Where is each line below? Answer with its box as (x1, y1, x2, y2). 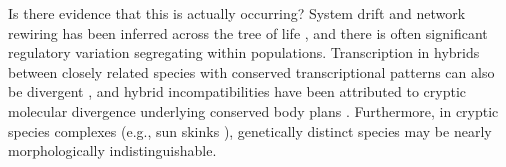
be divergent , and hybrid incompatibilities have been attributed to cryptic (8, 81, 467, 102)
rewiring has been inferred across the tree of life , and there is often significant (8, 22, 488, 43)
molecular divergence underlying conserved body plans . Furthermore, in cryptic (8, 100, 499, 121)
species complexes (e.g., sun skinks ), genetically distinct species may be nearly (8, 120, 492, 141)
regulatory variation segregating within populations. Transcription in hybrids (8, 42, 480, 63)
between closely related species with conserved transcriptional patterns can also (8, 61, 495, 82)
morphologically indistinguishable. (8, 140, 217, 161)
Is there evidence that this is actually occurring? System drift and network (8, 3, 466, 23)
